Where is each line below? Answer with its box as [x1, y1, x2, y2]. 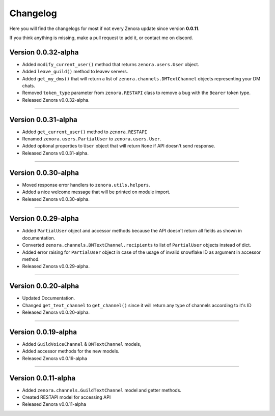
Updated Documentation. [22, 295, 75, 301]
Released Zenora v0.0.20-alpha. [22, 309, 90, 315]
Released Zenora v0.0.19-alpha [22, 355, 88, 361]
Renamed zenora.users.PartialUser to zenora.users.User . [22, 136, 161, 142]
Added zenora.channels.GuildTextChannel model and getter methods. [22, 387, 182, 393]
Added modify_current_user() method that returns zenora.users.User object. [22, 61, 200, 67]
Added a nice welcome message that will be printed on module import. [22, 189, 171, 195]
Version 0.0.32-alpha [9, 48, 79, 56]
